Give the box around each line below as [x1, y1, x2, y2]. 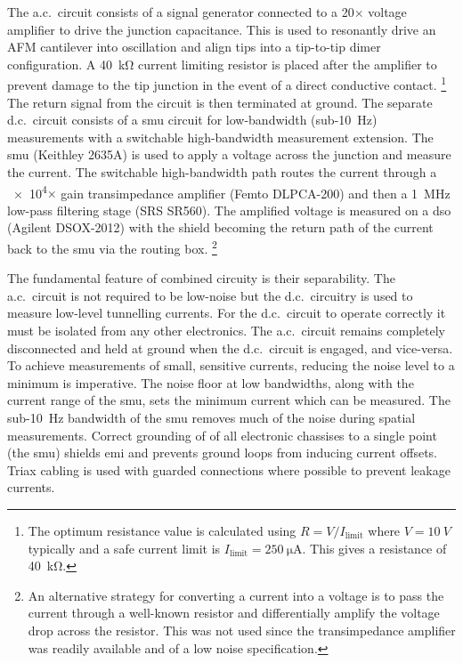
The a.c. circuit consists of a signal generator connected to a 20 [7, 3, 354, 20]
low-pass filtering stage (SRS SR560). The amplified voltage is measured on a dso [7, 200, 451, 219]
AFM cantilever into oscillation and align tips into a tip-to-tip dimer [7, 37, 381, 56]
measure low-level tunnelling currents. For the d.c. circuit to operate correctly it [7, 303, 446, 322]
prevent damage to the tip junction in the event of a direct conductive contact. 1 [7, 73, 447, 94]
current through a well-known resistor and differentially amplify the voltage [28, 603, 440, 622]
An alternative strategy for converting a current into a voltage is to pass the [28, 586, 444, 604]
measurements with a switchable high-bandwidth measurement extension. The [7, 127, 434, 146]
